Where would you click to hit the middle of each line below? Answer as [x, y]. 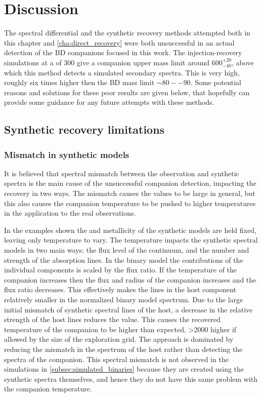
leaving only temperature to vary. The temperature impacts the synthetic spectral [131, 240]
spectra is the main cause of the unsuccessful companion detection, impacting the [130, 183]
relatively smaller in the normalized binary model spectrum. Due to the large [124, 299]
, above [243, 62]
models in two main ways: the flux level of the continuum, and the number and [127, 250]
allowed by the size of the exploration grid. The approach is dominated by [119, 339]
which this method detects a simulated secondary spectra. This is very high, [122, 72]
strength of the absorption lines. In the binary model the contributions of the [124, 260]
